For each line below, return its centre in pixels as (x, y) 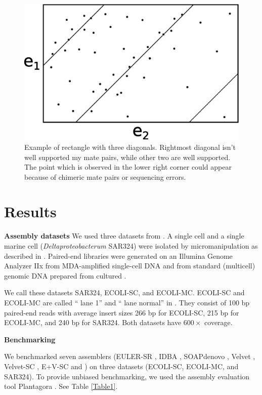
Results (30, 211)
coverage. (219, 322)
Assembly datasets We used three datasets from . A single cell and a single (124, 236)
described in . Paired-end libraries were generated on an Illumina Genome (118, 255)
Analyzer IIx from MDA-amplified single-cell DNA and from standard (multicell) (130, 266)
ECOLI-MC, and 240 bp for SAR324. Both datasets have (93, 322)
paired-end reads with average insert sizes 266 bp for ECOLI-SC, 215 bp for (122, 312)
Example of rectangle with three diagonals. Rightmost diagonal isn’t (130, 147)
